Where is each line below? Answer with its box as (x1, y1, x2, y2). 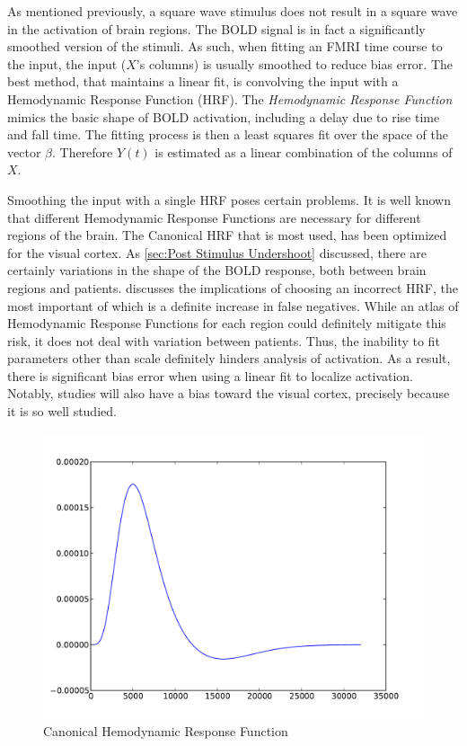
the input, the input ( (7, 54, 127, 73)
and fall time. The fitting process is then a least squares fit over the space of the (7, 125, 448, 144)
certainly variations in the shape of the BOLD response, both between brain (7, 261, 427, 280)
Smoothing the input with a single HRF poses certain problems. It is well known (7, 190, 451, 209)
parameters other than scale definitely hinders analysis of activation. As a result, (7, 349, 451, 368)
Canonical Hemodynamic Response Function (43, 722, 288, 741)
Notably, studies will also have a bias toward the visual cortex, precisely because (7, 384, 450, 403)
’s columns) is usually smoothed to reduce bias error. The (136, 54, 454, 73)
